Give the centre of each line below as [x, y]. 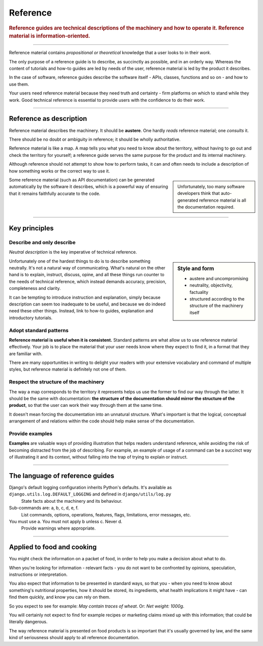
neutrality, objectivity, [211, 285]
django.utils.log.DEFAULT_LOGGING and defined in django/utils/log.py [90, 494]
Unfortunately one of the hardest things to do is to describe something [80, 261]
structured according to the [217, 299]
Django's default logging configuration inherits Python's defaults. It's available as [91, 487]
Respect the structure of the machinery [57, 382]
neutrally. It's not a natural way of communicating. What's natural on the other [87, 268]
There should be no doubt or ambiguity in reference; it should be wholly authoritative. [95, 139]
